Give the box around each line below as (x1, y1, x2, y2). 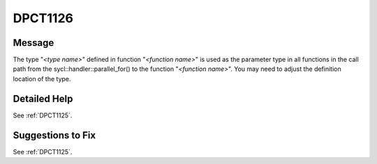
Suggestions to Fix (13, 129, 96, 141)
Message (13, 37, 54, 49)
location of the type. (13, 74, 71, 83)
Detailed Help (13, 92, 73, 104)
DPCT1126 (13, 10, 73, 26)
